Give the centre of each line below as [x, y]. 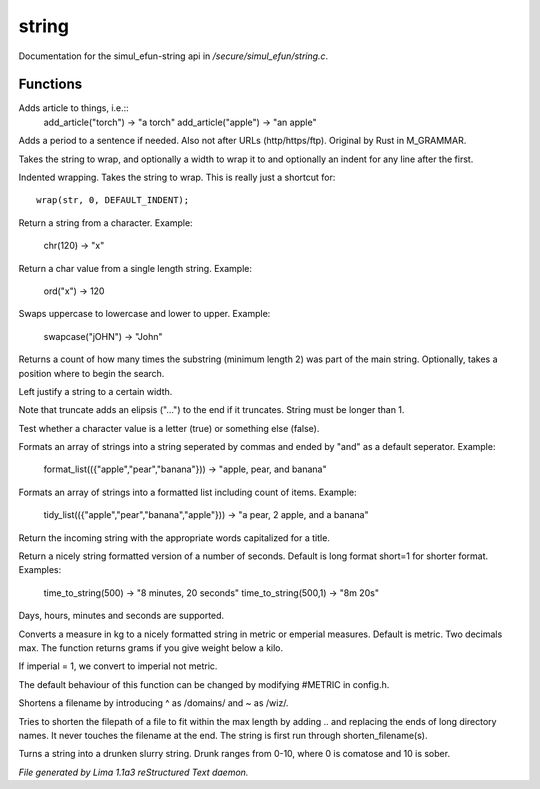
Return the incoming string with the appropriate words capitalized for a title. [174, 537]
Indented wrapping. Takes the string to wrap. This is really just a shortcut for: [177, 177]
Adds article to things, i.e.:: [73, 108]
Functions [50, 84]
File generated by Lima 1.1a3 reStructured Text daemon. [133, 772]
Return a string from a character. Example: [106, 222]
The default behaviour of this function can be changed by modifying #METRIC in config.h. [204, 684]
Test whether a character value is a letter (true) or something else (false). [169, 428]
